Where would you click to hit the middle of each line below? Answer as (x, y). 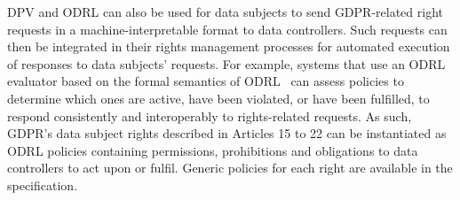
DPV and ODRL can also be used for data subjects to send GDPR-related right (225, 12)
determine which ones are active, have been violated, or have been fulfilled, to (218, 98)
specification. (43, 185)
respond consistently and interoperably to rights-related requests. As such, (210, 115)
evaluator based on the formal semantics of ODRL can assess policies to (206, 81)
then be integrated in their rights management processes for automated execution (229, 46)
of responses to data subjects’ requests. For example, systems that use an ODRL (226, 63)
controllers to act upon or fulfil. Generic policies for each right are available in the (230, 168)
